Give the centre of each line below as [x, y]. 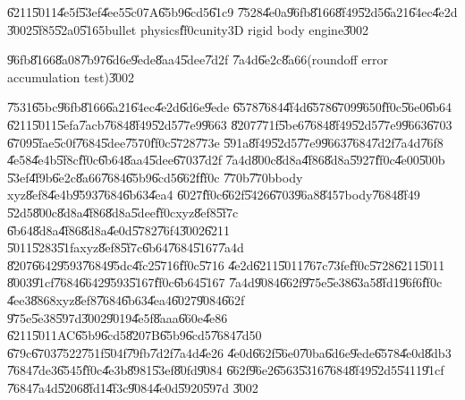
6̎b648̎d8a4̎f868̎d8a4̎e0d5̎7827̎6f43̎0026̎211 [118, 230]
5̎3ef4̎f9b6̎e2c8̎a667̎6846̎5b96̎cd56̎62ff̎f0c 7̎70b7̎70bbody [155, 177]
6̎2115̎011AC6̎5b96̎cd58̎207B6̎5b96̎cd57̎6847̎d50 [135, 335]
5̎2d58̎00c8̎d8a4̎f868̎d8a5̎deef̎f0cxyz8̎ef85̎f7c [123, 212]
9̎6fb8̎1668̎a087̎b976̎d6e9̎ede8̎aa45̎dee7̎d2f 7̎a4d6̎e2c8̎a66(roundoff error [198, 60]
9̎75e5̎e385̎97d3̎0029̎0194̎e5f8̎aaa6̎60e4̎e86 [118, 317]
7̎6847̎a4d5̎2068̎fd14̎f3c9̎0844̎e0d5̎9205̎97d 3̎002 [133, 387]
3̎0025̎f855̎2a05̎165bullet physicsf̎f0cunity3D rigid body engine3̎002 [188, 29]
